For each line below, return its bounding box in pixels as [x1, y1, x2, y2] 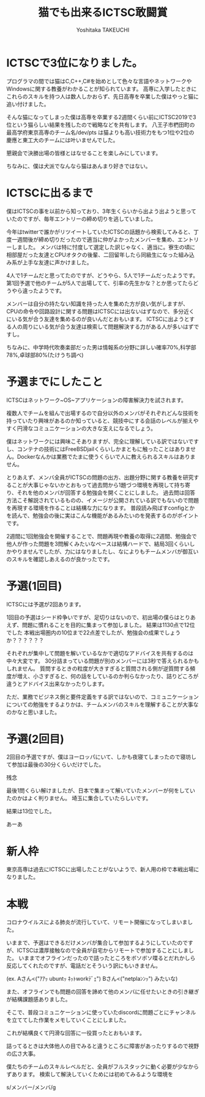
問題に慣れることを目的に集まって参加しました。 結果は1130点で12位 [22, 621, 195, 628]
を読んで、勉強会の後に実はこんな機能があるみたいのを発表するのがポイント [6, 511, 199, 519]
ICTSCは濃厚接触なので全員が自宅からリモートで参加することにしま [17, 946, 188, 954]
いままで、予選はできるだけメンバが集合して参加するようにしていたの [6, 939, 183, 946]
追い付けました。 [6, 100, 50, 108]
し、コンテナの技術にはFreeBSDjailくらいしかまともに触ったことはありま [6, 445, 191, 453]
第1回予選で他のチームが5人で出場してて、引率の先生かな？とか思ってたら [6, 279, 193, 286]
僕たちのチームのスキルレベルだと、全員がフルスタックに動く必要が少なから [6, 1063, 199, 1071]
